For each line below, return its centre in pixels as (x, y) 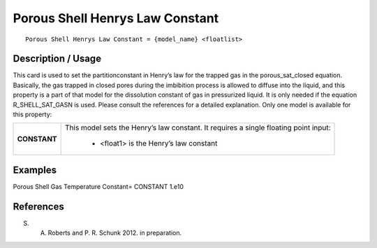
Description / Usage (57, 59)
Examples (35, 170)
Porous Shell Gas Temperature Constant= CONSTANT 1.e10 (98, 186)
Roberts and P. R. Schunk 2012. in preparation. (115, 233)
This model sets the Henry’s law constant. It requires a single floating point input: (198, 127)
